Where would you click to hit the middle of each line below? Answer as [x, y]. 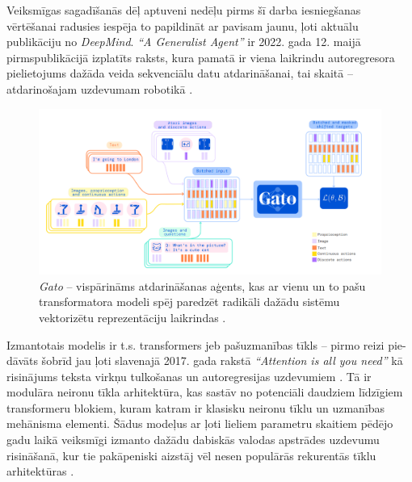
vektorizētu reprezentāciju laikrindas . [132, 317]
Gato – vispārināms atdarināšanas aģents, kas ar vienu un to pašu [202, 285]
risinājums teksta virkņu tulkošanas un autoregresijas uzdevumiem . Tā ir [189, 376]
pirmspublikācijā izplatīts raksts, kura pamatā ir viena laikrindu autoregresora [201, 57]
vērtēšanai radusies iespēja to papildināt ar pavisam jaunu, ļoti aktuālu [183, 25]
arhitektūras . [40, 471]
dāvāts [22, 360]
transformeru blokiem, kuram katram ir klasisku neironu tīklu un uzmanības [196, 407]
